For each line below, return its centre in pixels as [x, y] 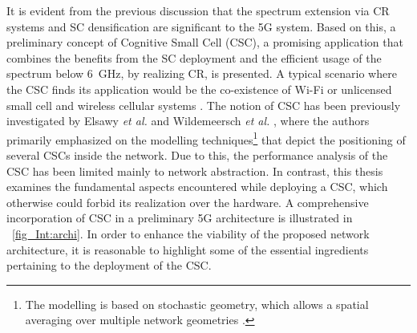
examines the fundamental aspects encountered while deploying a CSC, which [197, 187]
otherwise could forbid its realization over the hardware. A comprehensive [188, 202]
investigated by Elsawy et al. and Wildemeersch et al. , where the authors [188, 121]
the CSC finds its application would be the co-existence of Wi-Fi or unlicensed [199, 89]
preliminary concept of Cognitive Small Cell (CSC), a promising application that [205, 42]
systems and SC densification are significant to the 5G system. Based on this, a [201, 26]
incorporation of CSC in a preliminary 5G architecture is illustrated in [180, 218]
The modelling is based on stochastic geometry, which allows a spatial [197, 304]
